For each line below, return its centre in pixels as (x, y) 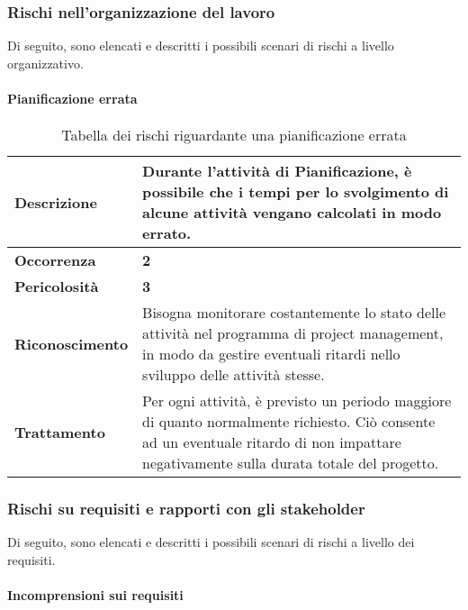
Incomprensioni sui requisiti (95, 595)
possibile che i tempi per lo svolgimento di (296, 192)
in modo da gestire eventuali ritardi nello (271, 354)
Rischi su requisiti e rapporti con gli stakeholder (186, 509)
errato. (167, 233)
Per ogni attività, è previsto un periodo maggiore (297, 401)
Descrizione (56, 202)
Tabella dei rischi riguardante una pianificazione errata (234, 135)
